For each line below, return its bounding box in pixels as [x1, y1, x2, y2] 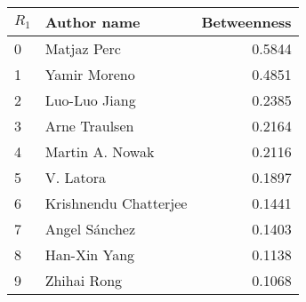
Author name [44, 12, 141, 32]
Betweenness [201, 12, 292, 32]
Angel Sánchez [44, 219, 135, 239]
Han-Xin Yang [44, 244, 135, 265]
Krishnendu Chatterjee [44, 193, 188, 213]
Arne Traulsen [44, 115, 134, 136]
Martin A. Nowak [44, 141, 155, 162]
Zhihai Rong [44, 270, 123, 290]
